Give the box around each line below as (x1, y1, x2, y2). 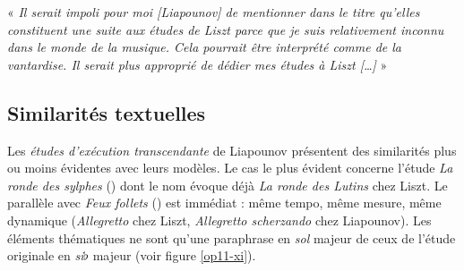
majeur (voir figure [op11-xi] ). (92, 246, 256, 265)
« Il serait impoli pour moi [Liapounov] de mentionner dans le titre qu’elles (7, 3, 420, 21)
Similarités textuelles (7, 98, 206, 126)
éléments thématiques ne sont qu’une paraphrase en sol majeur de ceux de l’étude (7, 228, 456, 247)
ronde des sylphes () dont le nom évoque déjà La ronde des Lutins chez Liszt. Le (7, 175, 448, 194)
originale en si (7, 246, 84, 265)
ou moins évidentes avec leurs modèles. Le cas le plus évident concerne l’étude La (7, 158, 453, 177)
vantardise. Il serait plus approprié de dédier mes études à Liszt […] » (7, 55, 388, 73)
